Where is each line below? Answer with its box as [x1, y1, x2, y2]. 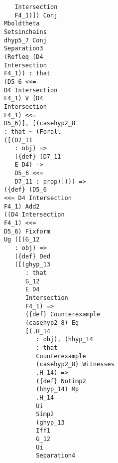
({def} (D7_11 [14, 153, 61, 160]
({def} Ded [14, 252, 50, 260]
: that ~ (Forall [3, 128, 61, 135]
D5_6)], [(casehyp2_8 [3, 120, 76, 127]
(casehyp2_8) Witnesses [36, 361, 115, 368]
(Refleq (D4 [3, 53, 43, 60]
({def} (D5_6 [3, 186, 47, 194]
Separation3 [3, 45, 43, 52]
